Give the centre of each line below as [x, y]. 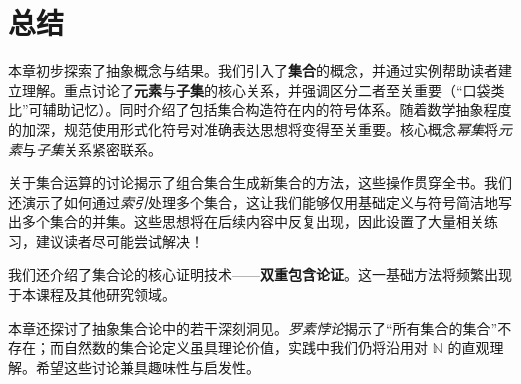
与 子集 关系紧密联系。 [92, 148]
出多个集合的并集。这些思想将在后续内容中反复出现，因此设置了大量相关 [246, 221]
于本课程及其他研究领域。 [92, 294]
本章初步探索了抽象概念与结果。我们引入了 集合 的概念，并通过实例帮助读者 [253, 70]
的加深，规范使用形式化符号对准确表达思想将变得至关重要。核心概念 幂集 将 [253, 128]
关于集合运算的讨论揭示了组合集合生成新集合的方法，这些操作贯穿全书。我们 [260, 182]
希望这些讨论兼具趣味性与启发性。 [147, 366]
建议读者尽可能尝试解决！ [119, 240]
